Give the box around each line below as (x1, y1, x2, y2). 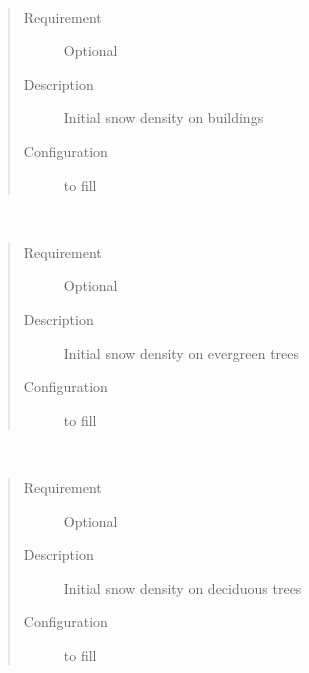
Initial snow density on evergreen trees (63, 342, 300, 363)
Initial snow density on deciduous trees (63, 577, 302, 598)
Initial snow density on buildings (63, 107, 264, 128)
